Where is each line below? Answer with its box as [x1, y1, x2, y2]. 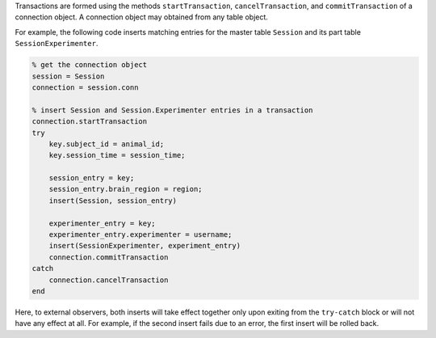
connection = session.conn [31, 82, 139, 92]
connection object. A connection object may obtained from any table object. [15, 12, 268, 22]
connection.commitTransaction [48, 252, 169, 262]
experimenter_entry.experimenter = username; [48, 230, 233, 239]
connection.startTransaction [31, 117, 148, 126]
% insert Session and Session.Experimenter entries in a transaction [31, 105, 313, 115]
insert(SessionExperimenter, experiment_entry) [48, 241, 241, 251]
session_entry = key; [48, 174, 135, 183]
